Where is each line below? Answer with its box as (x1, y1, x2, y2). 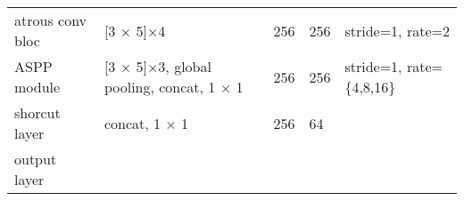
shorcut (14, 102, 61, 123)
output (14, 149, 57, 169)
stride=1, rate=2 (344, 20, 450, 41)
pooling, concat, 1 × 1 (104, 76, 244, 97)
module (14, 76, 61, 97)
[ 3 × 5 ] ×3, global (104, 56, 211, 76)
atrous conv (14, 10, 87, 30)
